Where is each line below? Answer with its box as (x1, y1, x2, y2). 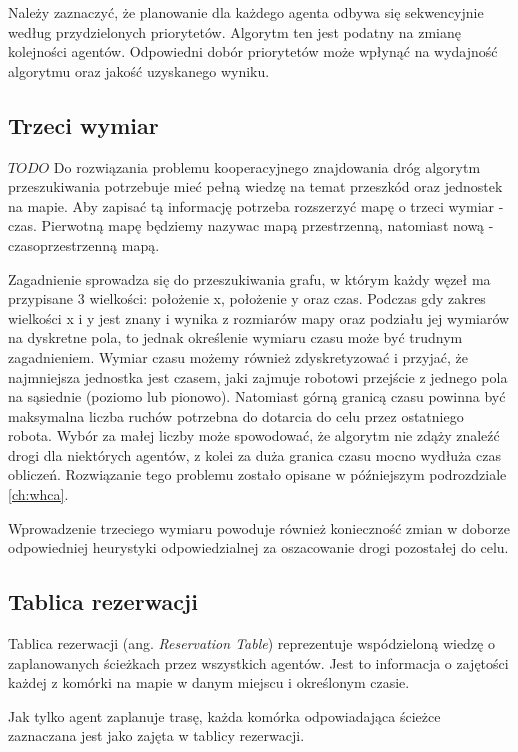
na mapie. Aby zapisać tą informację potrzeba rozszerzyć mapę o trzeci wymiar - (8, 195, 504, 216)
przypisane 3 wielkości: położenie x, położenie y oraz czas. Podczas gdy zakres (8, 288, 486, 309)
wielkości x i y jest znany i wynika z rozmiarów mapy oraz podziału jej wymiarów (8, 307, 510, 328)
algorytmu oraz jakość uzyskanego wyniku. (8, 60, 270, 81)
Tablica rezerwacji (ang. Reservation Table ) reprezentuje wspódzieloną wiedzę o (8, 633, 495, 654)
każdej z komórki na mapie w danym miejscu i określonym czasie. (8, 672, 410, 693)
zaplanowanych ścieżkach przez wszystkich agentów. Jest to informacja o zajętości (8, 652, 509, 673)
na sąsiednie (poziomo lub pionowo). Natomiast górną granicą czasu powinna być (8, 386, 506, 407)
